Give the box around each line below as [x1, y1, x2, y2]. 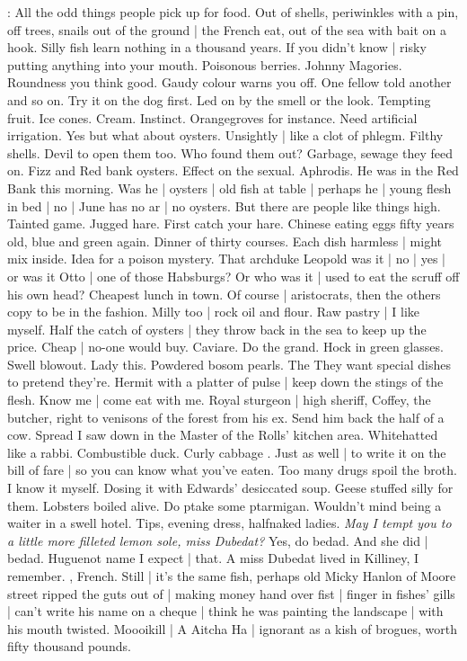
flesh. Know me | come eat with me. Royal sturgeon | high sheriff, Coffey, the [7, 390, 431, 409]
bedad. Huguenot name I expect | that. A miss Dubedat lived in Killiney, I [7, 549, 419, 567]
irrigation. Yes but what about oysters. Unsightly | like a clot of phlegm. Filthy [7, 126, 444, 145]
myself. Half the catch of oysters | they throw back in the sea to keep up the [7, 319, 427, 338]
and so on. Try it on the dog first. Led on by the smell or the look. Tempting [7, 90, 431, 109]
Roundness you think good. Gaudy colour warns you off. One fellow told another [7, 73, 452, 92]
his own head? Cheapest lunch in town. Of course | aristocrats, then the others [7, 284, 441, 303]
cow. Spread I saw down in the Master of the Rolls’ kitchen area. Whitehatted [7, 425, 438, 444]
